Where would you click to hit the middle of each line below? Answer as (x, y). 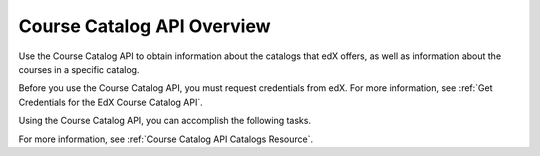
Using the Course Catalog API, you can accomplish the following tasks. (165, 121)
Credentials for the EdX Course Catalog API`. (111, 102)
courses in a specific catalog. (79, 69)
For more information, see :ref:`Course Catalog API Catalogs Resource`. (166, 139)
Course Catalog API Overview (144, 26)
